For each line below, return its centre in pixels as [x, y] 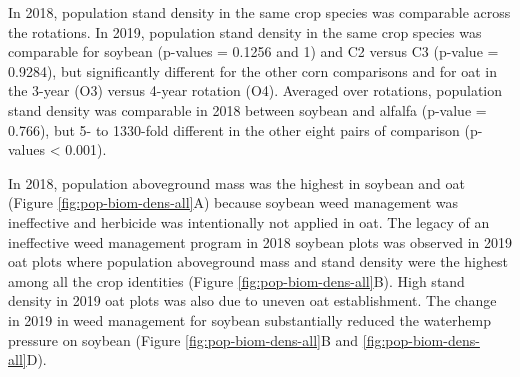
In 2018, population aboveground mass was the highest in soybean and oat [237, 182]
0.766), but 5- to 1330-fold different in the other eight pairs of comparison [234, 129]
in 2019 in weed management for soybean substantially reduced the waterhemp [249, 319]
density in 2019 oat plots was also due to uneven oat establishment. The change [252, 300]
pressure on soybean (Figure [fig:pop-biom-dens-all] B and [183, 339]
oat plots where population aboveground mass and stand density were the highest [258, 261]
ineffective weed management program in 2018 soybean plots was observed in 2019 [260, 241]
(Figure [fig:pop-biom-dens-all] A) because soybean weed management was [233, 202]
